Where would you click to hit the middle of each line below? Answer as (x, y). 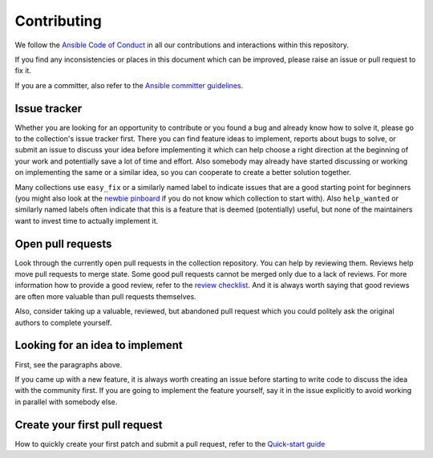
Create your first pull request (89, 425)
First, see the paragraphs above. (69, 364)
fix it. (23, 71)
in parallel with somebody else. (66, 402)
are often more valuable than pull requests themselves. (105, 296)
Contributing (58, 21)
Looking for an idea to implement (99, 345)
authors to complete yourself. (63, 322)
